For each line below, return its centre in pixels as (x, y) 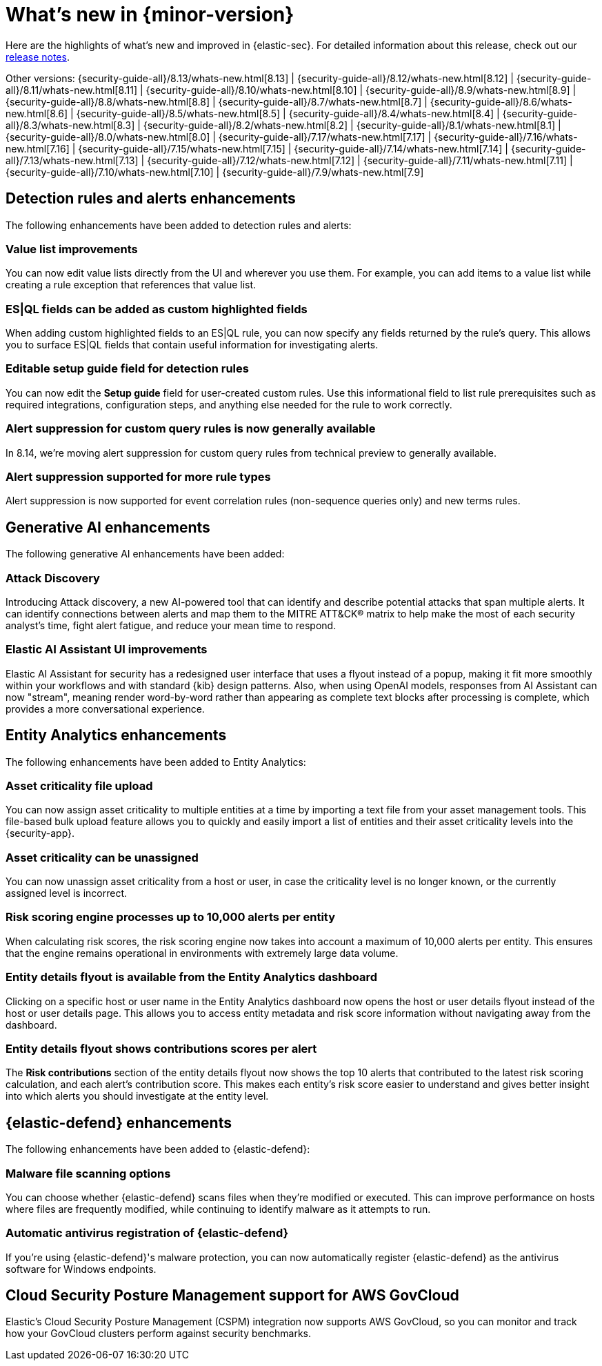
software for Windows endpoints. (81, 1269)
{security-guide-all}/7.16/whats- (506, 137)
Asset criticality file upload (79, 785)
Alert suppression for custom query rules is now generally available (191, 429)
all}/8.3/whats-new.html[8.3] (70, 125)
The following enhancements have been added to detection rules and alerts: (179, 225)
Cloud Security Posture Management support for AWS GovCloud (232, 1296)
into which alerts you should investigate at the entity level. (137, 1096)
